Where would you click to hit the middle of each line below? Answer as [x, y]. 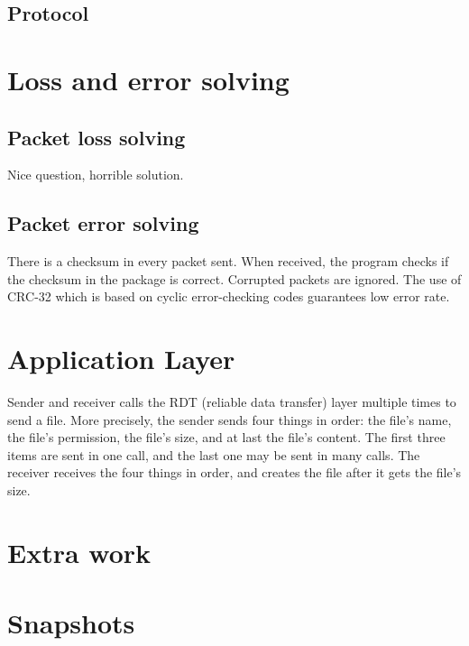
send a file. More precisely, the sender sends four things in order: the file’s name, [230, 419]
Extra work [79, 552]
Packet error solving [103, 223]
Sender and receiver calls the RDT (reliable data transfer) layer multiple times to [232, 402]
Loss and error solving [148, 79]
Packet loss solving [97, 137]
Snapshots [71, 623]
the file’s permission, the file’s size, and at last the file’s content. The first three [226, 437]
